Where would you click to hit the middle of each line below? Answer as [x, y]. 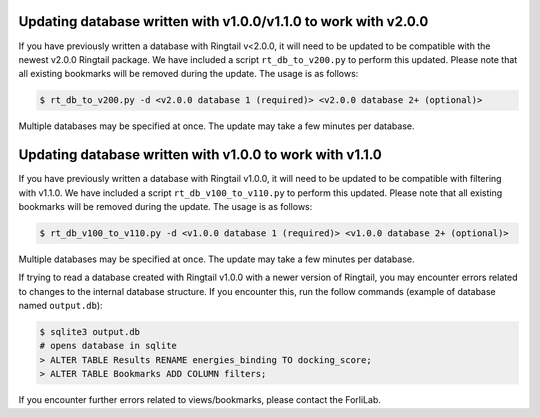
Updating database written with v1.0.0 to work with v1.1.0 [200, 155]
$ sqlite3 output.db [89, 332]
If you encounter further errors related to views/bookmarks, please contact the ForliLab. [200, 400]
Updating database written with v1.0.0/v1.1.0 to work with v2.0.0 [223, 21]
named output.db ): [61, 306]
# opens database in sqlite [108, 346]
